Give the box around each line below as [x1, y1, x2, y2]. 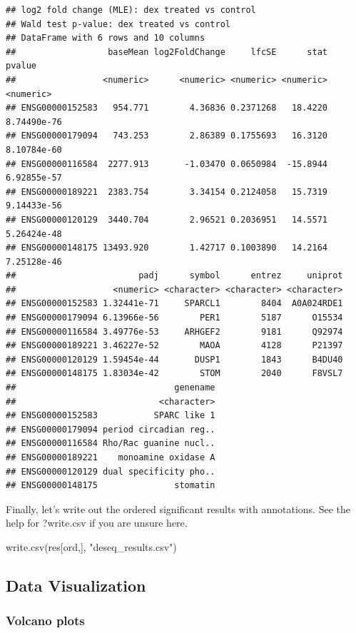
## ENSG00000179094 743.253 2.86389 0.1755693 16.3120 [6, 131, 328, 141]
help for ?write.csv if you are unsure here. [6, 515, 188, 530]
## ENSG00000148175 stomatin [6, 480, 215, 491]
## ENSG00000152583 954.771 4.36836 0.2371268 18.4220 [6, 103, 328, 113]
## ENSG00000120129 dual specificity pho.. [6, 466, 215, 477]
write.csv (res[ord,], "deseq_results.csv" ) [6, 539, 177, 554]
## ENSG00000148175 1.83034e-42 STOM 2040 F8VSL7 [6, 368, 343, 379]
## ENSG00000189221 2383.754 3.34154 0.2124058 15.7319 [6, 186, 328, 197]
